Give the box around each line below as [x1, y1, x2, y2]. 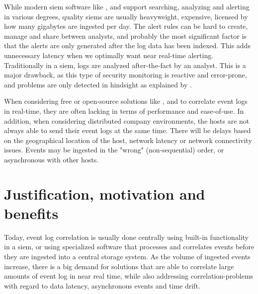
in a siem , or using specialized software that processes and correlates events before [4, 241, 255, 252]
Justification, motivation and [4, 183, 205, 204]
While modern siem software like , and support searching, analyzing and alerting [4, 1, 250, 11]
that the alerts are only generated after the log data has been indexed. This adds [4, 40, 251, 51]
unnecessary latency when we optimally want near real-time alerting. [4, 50, 214, 60]
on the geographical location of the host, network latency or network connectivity [4, 135, 252, 145]
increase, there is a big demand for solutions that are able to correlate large [4, 261, 234, 271]
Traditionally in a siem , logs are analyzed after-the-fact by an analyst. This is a [4, 60, 246, 70]
